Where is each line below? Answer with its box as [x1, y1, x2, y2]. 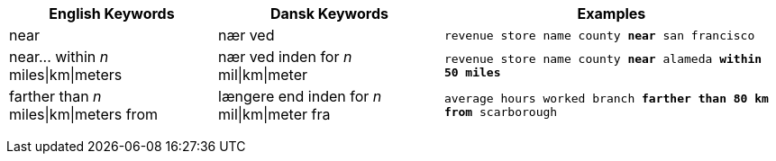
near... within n [9, 48, 109, 66]
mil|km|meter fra [218, 105, 331, 123]
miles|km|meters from [9, 105, 158, 123]
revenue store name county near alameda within [443, 52, 762, 66]
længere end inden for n [218, 87, 382, 105]
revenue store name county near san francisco [443, 28, 755, 42]
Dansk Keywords [269, 4, 388, 22]
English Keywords [49, 4, 175, 22]
